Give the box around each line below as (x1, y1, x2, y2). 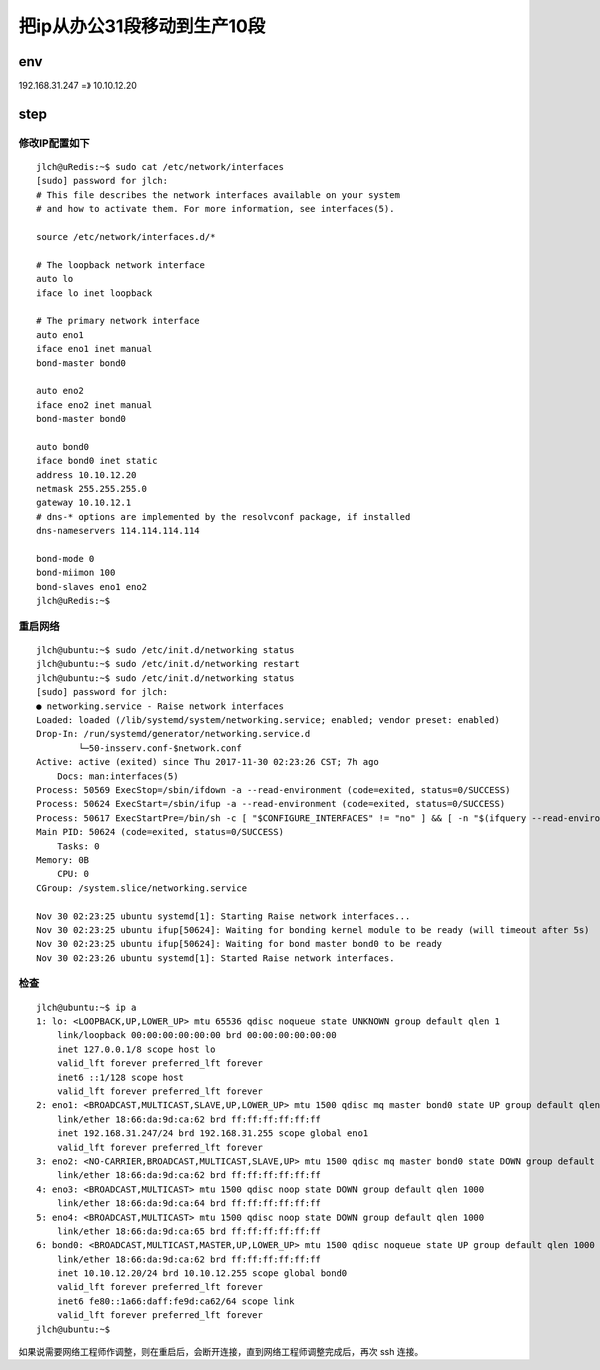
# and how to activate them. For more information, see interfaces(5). (36, 203, 395, 215)
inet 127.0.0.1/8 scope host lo (56, 1043, 216, 1055)
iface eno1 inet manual (36, 343, 153, 355)
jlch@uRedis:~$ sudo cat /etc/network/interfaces (36, 161, 285, 173)
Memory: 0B (36, 854, 90, 865)
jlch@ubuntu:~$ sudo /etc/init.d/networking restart (36, 658, 300, 670)
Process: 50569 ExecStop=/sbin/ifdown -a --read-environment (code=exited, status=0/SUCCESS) (36, 785, 511, 795)
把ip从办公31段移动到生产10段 (18, 15, 266, 37)
